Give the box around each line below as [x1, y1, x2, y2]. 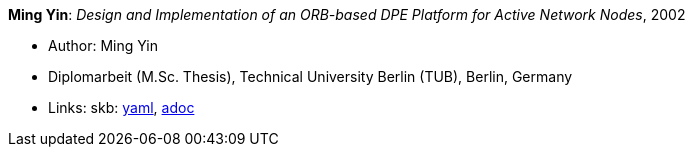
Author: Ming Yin [48, 37, 159, 54]
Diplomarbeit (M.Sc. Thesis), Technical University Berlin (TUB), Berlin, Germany [48, 68, 573, 85]
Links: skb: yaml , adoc [48, 99, 195, 116]
